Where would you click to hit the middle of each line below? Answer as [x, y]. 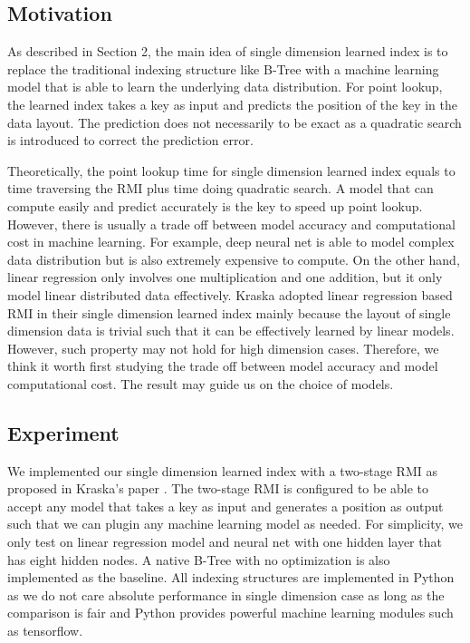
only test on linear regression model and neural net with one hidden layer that [225, 542]
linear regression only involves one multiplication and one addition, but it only [225, 277]
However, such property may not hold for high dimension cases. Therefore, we [223, 348]
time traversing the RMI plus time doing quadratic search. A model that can [221, 188]
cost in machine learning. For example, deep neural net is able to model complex [231, 242]
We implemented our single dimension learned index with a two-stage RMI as [222, 470]
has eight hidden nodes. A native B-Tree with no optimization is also [199, 559]
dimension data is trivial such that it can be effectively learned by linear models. [231, 331]
